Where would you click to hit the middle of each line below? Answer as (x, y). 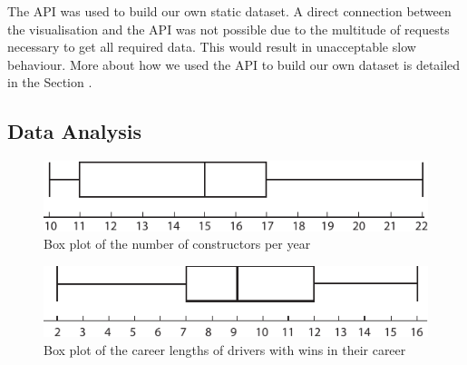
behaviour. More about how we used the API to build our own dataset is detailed (234, 64)
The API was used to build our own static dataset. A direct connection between (229, 11)
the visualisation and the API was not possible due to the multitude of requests (229, 29)
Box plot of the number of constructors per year (177, 244)
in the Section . (50, 82)
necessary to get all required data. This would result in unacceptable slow (212, 47)
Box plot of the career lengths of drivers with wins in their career (225, 349)
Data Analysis (75, 131)
